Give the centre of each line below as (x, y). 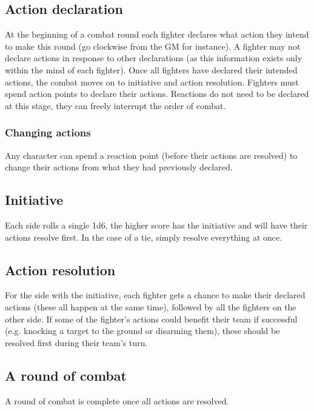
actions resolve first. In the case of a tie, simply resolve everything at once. (144, 237)
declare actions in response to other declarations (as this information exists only (154, 58)
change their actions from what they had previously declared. (119, 167)
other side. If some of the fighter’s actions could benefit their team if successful (151, 319)
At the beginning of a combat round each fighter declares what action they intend (157, 34)
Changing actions (48, 132)
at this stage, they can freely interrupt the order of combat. (115, 105)
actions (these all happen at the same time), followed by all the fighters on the (151, 306)
